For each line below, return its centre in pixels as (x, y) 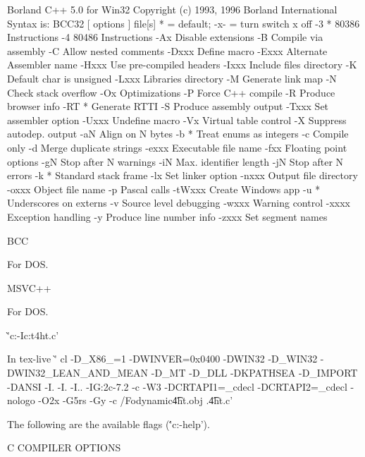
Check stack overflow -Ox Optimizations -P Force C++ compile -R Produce (171, 92)
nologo (21, 400)
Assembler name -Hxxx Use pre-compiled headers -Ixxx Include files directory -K (182, 65)
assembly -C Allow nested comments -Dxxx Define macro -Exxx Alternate (167, 50)
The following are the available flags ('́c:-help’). (109, 424)
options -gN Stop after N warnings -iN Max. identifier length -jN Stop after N (175, 161)
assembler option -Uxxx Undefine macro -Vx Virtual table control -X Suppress (177, 120)
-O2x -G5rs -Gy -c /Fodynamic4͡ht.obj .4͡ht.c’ (136, 400)
